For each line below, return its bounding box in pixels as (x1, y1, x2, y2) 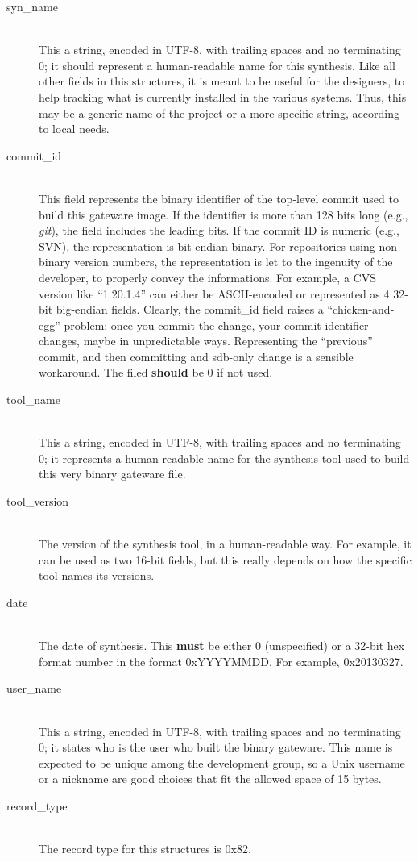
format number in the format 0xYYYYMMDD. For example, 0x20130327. (39, 652, 404, 669)
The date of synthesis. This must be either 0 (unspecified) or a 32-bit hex (39, 637, 405, 654)
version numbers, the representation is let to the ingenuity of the (74, 253, 393, 270)
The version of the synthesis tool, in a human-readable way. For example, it (39, 535, 412, 552)
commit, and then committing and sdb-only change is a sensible (39, 348, 354, 364)
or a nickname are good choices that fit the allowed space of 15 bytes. (39, 770, 382, 787)
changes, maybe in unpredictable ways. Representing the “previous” (39, 332, 373, 349)
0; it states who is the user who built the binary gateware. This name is (39, 739, 393, 756)
